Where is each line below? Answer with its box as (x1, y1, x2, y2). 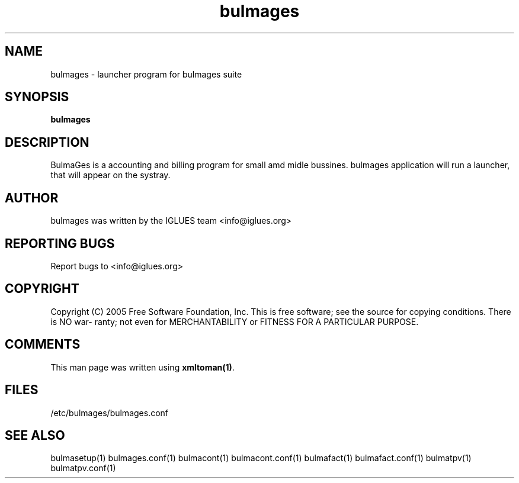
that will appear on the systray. (50, 170, 171, 181)
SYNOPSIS (5, 89, 69, 105)
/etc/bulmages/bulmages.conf (50, 407, 169, 418)
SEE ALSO (5, 427, 65, 443)
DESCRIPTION (5, 134, 89, 150)
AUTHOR (5, 190, 59, 205)
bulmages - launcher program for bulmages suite (50, 69, 242, 79)
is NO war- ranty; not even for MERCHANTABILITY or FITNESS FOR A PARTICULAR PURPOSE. (50, 316, 419, 327)
